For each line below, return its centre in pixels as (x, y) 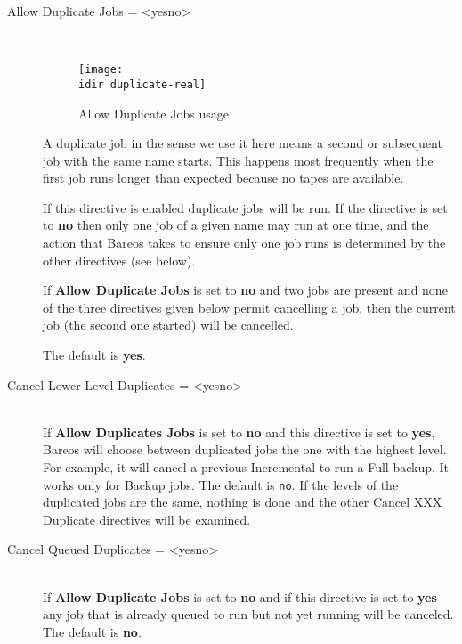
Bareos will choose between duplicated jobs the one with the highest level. (245, 449)
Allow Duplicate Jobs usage (154, 113)
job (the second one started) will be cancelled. (168, 325)
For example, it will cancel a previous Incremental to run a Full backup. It (246, 467)
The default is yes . (94, 355)
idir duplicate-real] (142, 84)
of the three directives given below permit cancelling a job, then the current (249, 307)
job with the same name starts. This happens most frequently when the (238, 160)
